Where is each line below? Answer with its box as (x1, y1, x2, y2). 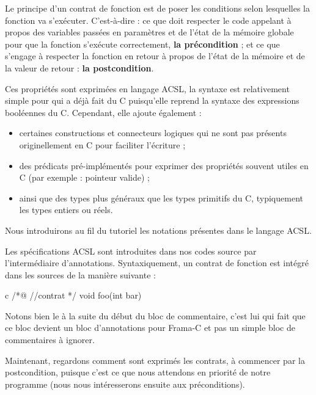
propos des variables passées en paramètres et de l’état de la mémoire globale (5, 26, 294, 38)
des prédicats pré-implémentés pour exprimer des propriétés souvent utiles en (19, 159, 309, 172)
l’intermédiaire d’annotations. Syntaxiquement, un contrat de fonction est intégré (5, 256, 309, 269)
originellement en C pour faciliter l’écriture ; (19, 138, 186, 151)
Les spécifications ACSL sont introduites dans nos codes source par (5, 244, 257, 257)
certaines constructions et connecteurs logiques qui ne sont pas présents (19, 126, 287, 139)
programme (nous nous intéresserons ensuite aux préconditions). (5, 377, 245, 390)
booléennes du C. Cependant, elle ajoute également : (5, 106, 202, 118)
